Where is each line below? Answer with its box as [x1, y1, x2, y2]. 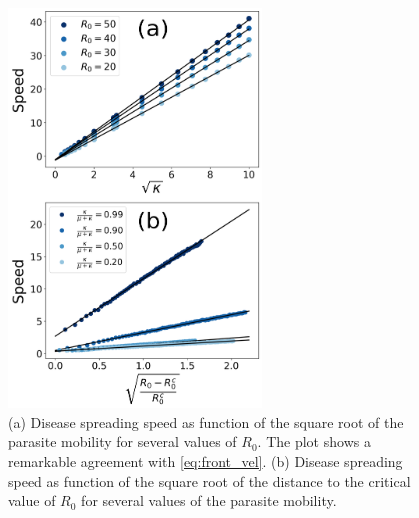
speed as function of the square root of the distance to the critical [8, 470, 411, 491]
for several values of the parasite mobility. [81, 490, 337, 511]
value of [8, 490, 56, 511]
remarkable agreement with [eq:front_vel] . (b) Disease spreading [8, 450, 403, 471]
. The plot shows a [257, 431, 371, 452]
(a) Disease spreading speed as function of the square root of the [8, 411, 404, 432]
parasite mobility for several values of [8, 431, 237, 452]
